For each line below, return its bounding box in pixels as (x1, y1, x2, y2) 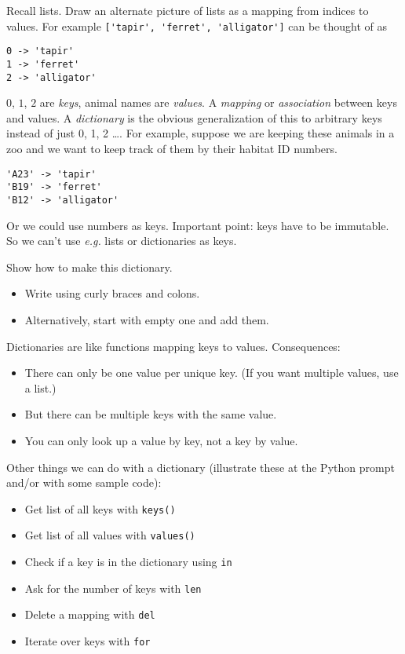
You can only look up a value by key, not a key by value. (24, 432, 298, 448)
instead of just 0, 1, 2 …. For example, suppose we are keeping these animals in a (6, 125, 395, 141)
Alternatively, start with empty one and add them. (24, 311, 269, 327)
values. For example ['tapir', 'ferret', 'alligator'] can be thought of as (6, 17, 387, 34)
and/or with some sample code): (6, 474, 162, 491)
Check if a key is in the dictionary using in (24, 554, 232, 569)
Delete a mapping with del (24, 606, 155, 623)
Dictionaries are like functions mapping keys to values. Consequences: (6, 338, 341, 354)
